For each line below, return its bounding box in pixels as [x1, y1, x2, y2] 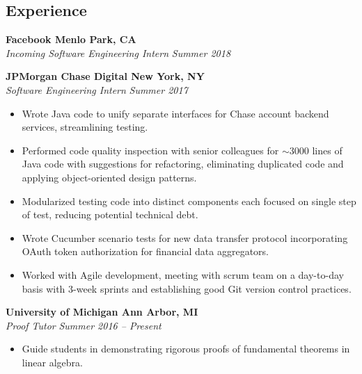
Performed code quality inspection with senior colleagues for [22, 143, 279, 157]
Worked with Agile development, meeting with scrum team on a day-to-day [22, 267, 344, 282]
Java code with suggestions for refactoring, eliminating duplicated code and [22, 156, 344, 171]
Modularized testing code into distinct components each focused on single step [22, 193, 356, 208]
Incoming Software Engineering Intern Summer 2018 [6, 45, 231, 60]
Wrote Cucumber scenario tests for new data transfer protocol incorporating [22, 230, 348, 245]
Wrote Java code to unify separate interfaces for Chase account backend [22, 106, 329, 120]
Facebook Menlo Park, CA [6, 32, 136, 47]
